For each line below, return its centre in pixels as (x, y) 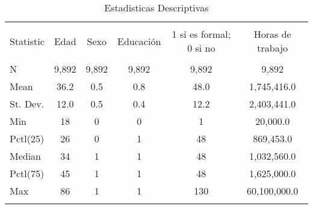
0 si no (201, 48)
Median (26, 156)
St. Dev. (27, 104)
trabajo (273, 48)
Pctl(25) (27, 138)
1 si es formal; (201, 34)
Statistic (27, 41)
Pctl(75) (27, 173)
